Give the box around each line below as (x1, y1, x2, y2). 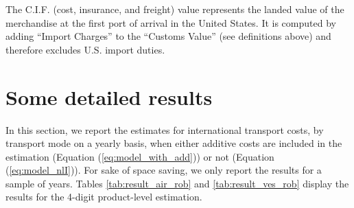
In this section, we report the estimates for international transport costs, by (5, 122, 324, 137)
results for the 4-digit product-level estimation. (5, 189, 202, 204)
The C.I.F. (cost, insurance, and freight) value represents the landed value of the (5, 2, 344, 16)
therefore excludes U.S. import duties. (5, 42, 165, 56)
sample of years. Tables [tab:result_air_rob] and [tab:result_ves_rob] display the (5, 176, 349, 190)
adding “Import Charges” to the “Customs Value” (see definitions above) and (5, 29, 331, 43)
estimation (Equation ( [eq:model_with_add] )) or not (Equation (5, 149, 274, 163)
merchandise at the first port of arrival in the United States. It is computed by (5, 15, 336, 30)
